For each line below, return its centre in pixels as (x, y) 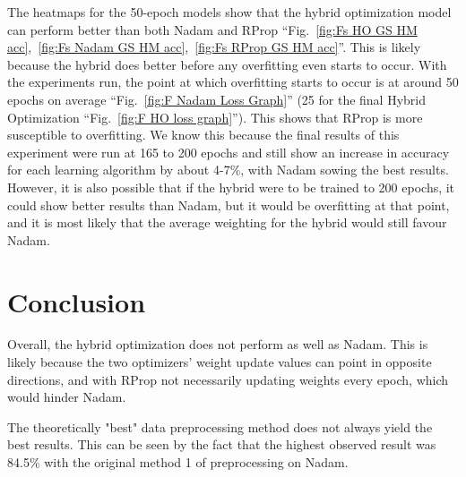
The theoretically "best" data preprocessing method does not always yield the (220, 426)
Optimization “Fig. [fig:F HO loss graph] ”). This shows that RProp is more (215, 117)
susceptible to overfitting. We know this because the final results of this (203, 135)
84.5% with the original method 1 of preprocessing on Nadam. (178, 462)
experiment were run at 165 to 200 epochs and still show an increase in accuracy (229, 152)
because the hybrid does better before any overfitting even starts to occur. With (227, 64)
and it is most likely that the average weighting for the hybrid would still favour (227, 222)
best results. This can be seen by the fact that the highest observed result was (222, 444)
